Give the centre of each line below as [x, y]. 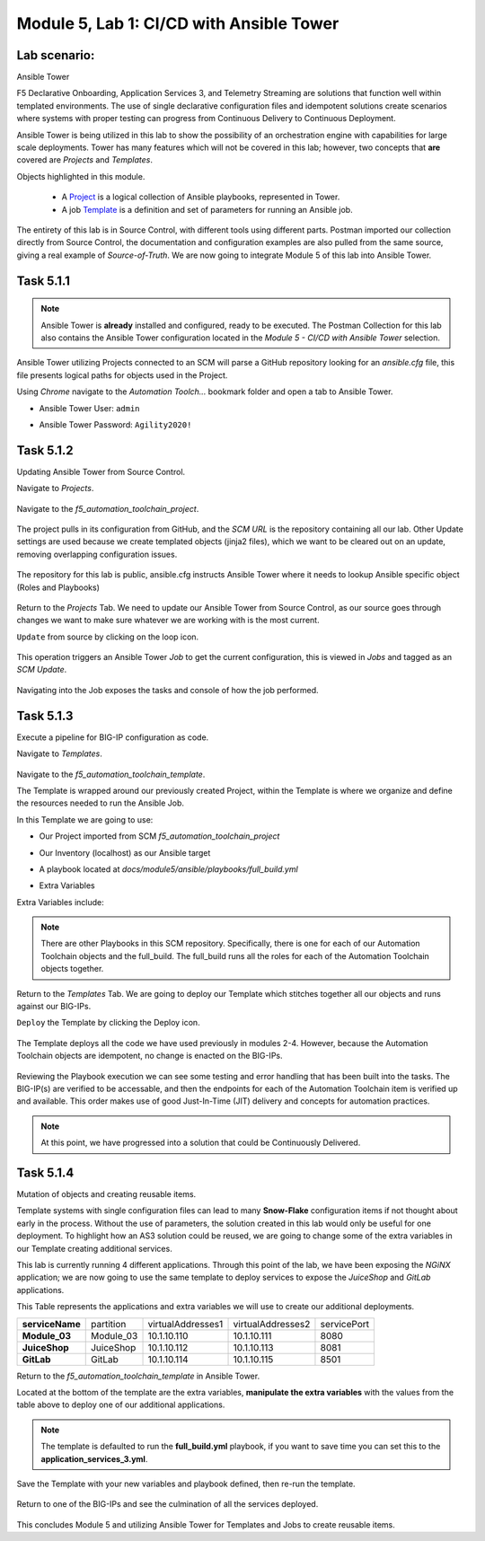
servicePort [345, 1324]
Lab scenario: [56, 55]
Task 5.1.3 [45, 715]
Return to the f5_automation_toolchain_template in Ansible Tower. [138, 1376]
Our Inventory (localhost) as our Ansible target [125, 852]
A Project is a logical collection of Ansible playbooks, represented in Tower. [201, 197]
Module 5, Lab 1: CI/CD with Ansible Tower [178, 23]
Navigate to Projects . [55, 489]
